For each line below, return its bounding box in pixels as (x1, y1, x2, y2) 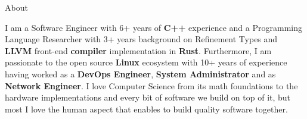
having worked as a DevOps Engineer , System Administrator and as (5, 67, 276, 80)
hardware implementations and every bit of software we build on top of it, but (5, 91, 291, 104)
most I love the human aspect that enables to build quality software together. (5, 102, 288, 115)
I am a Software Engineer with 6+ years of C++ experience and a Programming (5, 21, 302, 33)
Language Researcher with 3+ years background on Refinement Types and (5, 33, 278, 45)
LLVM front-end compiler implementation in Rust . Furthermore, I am (5, 44, 272, 57)
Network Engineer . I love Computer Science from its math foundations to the (5, 79, 298, 92)
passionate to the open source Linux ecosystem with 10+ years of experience (5, 56, 287, 68)
